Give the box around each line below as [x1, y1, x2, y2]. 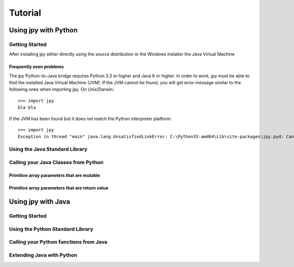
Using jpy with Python [9, 26, 78, 34]
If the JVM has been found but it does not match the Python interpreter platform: [9, 116, 172, 121]
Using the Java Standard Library [9, 146, 88, 153]
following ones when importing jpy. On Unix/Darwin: [9, 86, 114, 93]
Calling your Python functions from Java [9, 239, 108, 245]
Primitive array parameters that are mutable [9, 172, 100, 178]
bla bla [18, 105, 36, 110]
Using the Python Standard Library [9, 225, 94, 232]
